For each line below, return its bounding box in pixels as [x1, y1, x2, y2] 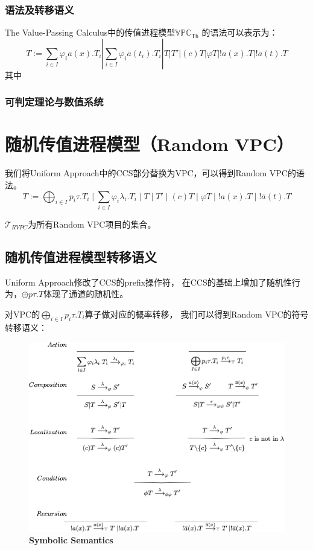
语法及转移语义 [5, 2, 74, 17]
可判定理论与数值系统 [5, 94, 104, 109]
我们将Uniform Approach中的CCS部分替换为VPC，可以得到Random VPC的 [5, 167, 296, 179]
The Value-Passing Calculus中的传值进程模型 [5, 26, 175, 39]
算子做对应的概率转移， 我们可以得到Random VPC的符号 [84, 307, 309, 320]
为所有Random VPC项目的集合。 [28, 217, 156, 230]
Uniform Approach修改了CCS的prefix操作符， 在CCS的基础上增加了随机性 [5, 275, 292, 288]
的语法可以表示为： [201, 26, 278, 39]
